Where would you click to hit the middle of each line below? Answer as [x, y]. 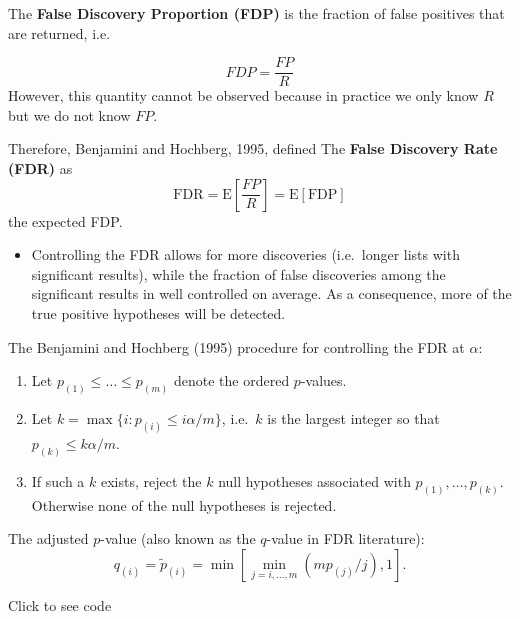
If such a [58, 480]
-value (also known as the [178, 538]
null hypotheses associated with [314, 480]
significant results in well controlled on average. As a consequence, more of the [271, 293]
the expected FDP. [65, 220]
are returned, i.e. [59, 32]
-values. [323, 380]
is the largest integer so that [353, 418]
